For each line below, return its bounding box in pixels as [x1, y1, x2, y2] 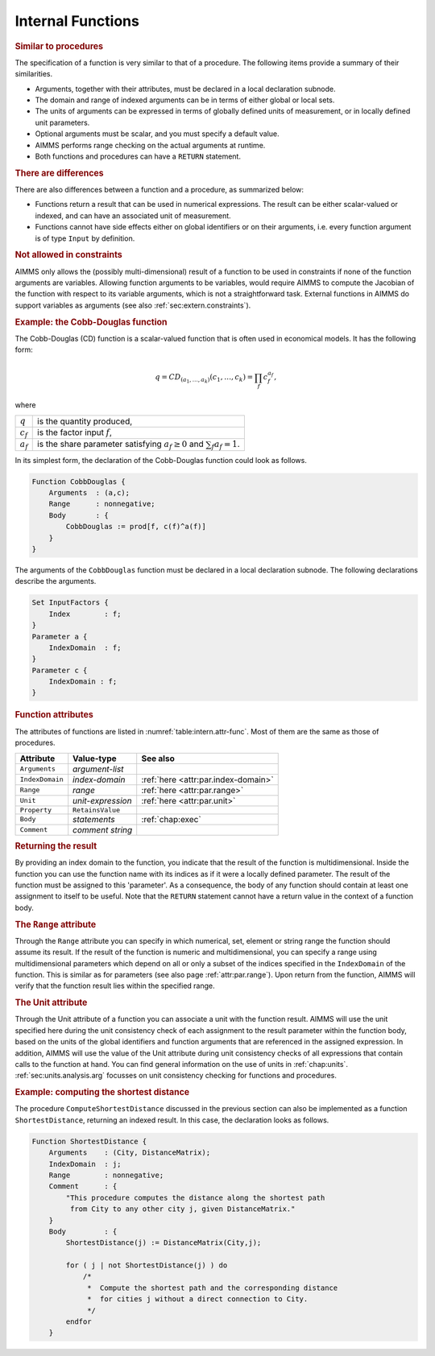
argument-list [72, 763, 124, 775]
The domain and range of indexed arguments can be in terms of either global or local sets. [35, 95, 335, 105]
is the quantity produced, [37, 415, 133, 427]
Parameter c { [31, 665, 88, 675]
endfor [65, 1317, 92, 1326]
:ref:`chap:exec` [141, 813, 201, 825]
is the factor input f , [37, 427, 113, 438]
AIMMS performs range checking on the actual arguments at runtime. [35, 140, 266, 150]
